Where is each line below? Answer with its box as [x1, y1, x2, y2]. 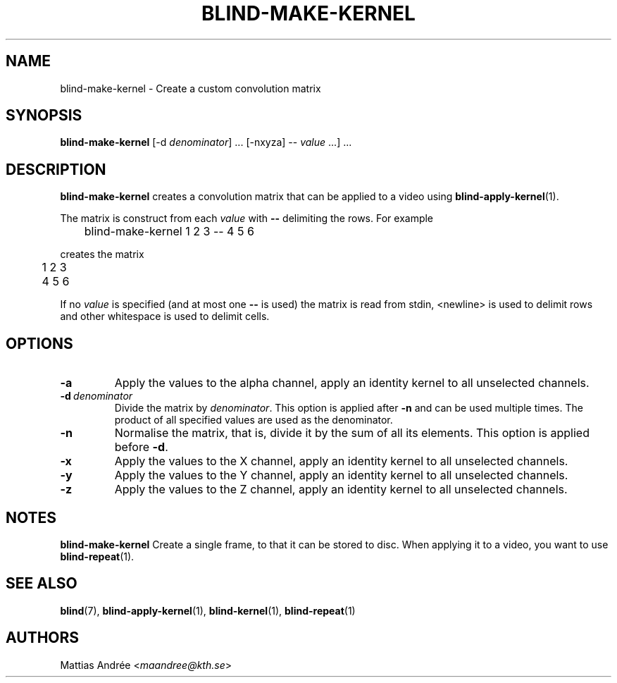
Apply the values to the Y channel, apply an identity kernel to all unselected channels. [114, 468, 568, 483]
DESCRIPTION [6, 160, 106, 178]
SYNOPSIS [6, 106, 82, 125]
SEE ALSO [6, 574, 77, 593]
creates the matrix [60, 248, 144, 261]
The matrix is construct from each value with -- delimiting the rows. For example [60, 212, 434, 225]
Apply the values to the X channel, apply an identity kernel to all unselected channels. [114, 454, 568, 469]
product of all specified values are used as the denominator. [114, 414, 393, 426]
